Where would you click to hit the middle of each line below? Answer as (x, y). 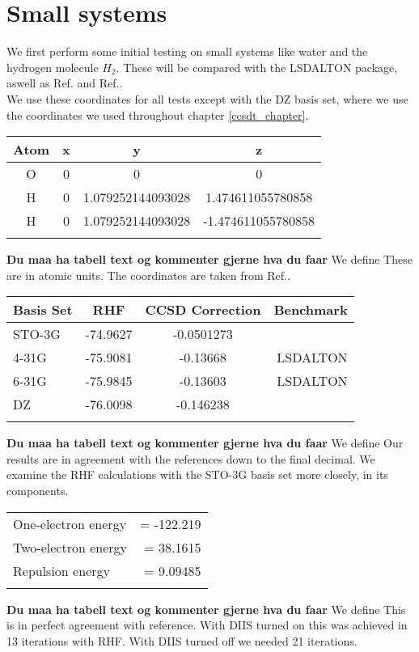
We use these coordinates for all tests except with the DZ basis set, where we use (207, 98)
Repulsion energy (61, 570)
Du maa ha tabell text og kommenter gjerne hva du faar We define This (206, 609)
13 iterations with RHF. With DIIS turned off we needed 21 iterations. (182, 640)
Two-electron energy (70, 547)
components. (38, 491)
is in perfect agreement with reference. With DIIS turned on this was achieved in (207, 625)
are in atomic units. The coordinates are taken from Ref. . (148, 275)
